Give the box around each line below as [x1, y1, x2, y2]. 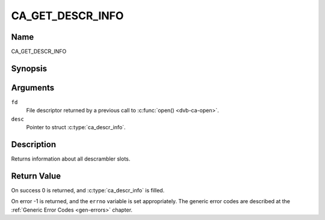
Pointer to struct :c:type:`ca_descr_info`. [26, 124, 126, 131]
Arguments [11, 82, 55, 93]
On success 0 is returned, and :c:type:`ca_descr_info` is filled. [11, 186, 165, 194]
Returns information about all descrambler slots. [11, 155, 131, 162]
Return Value [11, 171, 61, 181]
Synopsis [11, 63, 48, 73]
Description [11, 139, 57, 150]
